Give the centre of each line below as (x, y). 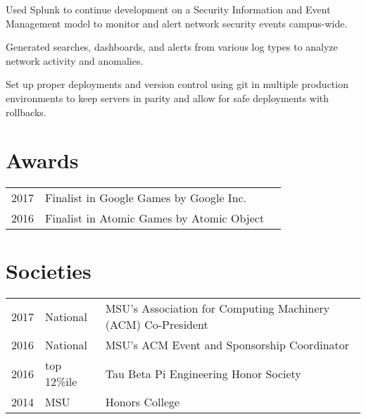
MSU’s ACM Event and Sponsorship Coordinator (227, 345)
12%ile (61, 382)
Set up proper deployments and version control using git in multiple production (177, 84)
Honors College (143, 402)
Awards (42, 160)
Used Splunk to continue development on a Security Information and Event (168, 9)
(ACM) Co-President (157, 325)
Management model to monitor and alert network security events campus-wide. (177, 23)
